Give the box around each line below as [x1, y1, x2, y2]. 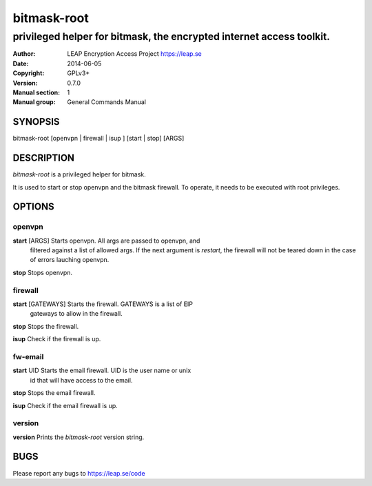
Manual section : [12, 88, 61, 97]
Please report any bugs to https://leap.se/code [12, 469, 145, 477]
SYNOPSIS [12, 116, 60, 128]
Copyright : [12, 69, 45, 77]
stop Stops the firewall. [12, 322, 79, 330]
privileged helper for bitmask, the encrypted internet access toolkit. [12, 30, 331, 43]
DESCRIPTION [12, 152, 75, 164]
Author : [12, 50, 36, 58]
